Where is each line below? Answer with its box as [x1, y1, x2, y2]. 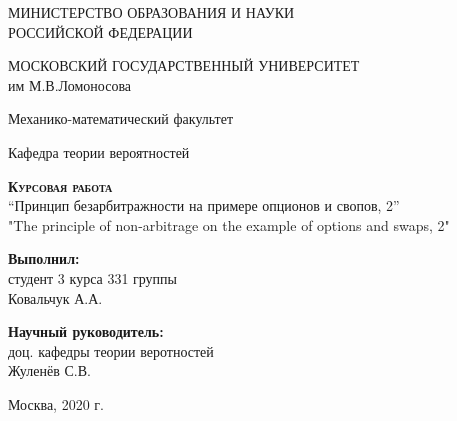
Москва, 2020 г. [8, 393, 104, 414]
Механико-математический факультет [8, 108, 234, 129]
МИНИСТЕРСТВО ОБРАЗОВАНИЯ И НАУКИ [8, 2, 295, 22]
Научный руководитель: [8, 321, 164, 342]
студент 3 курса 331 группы [8, 267, 178, 288]
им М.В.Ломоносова [8, 74, 132, 95]
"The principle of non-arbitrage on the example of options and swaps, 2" [8, 214, 450, 235]
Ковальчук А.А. [8, 287, 103, 308]
